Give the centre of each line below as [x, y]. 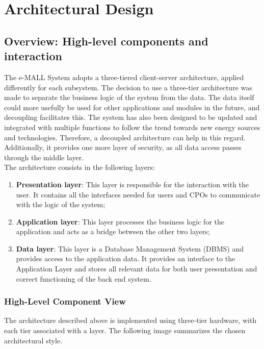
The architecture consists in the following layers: [80, 167]
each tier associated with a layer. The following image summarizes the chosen [125, 330]
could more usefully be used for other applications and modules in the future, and [132, 107]
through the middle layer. [44, 157]
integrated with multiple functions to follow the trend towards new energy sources [132, 127]
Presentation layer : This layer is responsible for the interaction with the [133, 184]
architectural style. [33, 340]
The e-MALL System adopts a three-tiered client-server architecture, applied [124, 77]
